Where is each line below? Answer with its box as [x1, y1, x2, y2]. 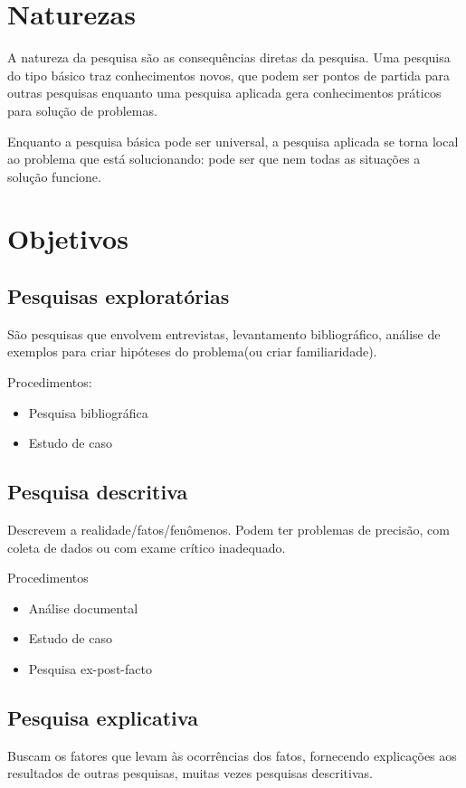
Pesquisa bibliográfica [28, 403, 148, 422]
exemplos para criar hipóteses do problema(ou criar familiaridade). [7, 342, 377, 361]
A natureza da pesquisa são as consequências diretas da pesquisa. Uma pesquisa [7, 48, 451, 67]
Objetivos [7, 220, 128, 257]
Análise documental [28, 598, 138, 617]
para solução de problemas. [7, 100, 157, 119]
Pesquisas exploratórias [7, 282, 230, 310]
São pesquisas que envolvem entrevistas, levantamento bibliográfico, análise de [7, 324, 441, 343]
